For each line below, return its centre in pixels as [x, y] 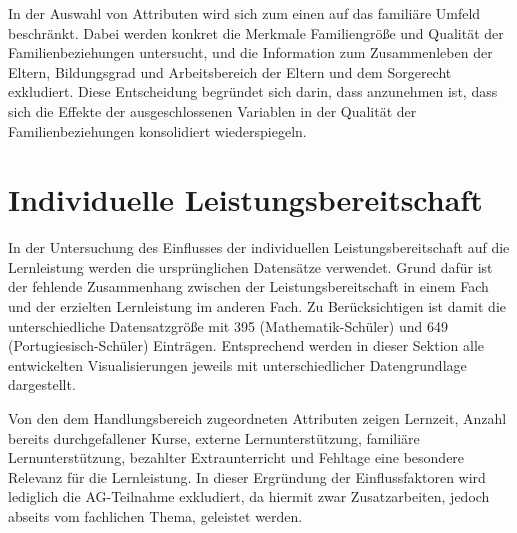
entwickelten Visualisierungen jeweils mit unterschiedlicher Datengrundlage [237, 364]
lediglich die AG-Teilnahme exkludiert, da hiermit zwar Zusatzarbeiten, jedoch [249, 496]
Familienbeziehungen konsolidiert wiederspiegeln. [157, 130]
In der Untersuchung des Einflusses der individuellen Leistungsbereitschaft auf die [259, 247]
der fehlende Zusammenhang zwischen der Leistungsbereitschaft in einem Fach [248, 286]
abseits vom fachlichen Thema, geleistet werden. [155, 516]
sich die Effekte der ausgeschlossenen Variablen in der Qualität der [212, 110]
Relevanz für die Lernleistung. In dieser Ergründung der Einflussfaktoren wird [247, 476]
